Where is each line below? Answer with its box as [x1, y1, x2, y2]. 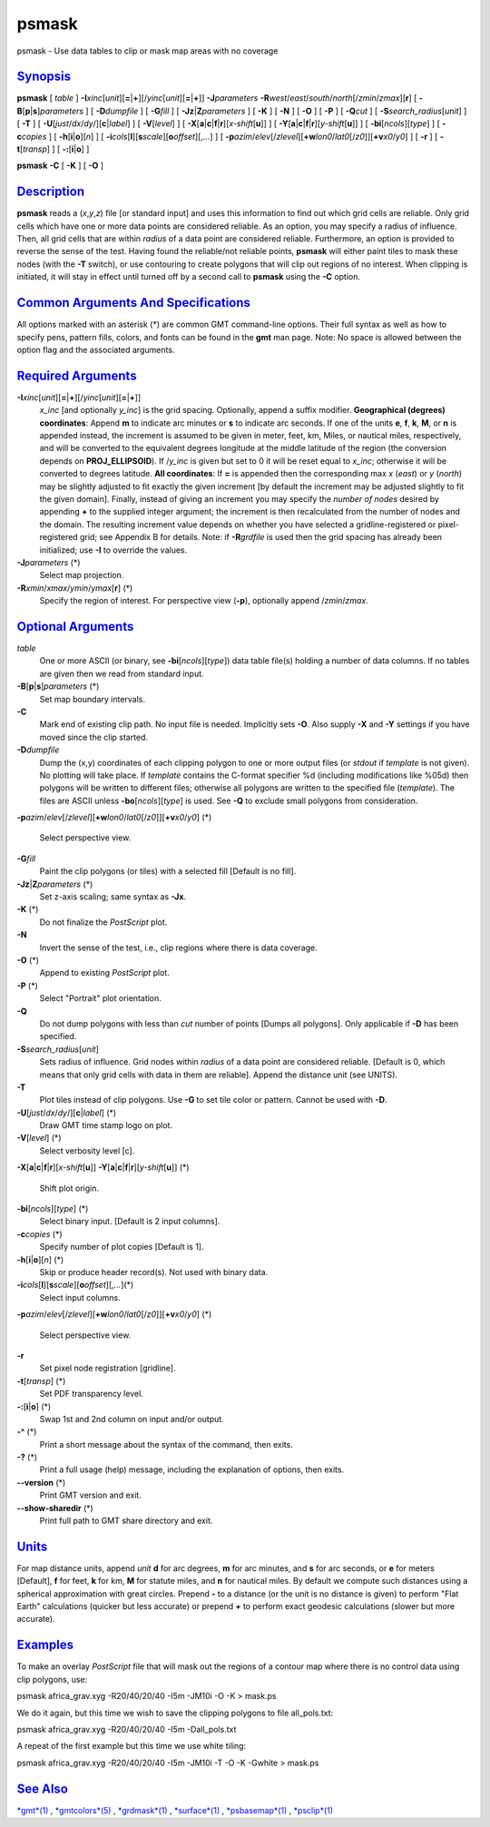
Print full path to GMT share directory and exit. [39, 1516, 213, 1527]
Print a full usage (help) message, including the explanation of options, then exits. [39, 1464, 345, 1475]
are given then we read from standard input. [39, 668, 204, 679]
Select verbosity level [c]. [39, 1144, 135, 1156]
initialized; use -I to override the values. [39, 545, 188, 555]
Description [16, 184, 85, 200]
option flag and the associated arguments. [16, 344, 175, 355]
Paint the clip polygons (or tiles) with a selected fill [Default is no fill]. [39, 866, 297, 877]
